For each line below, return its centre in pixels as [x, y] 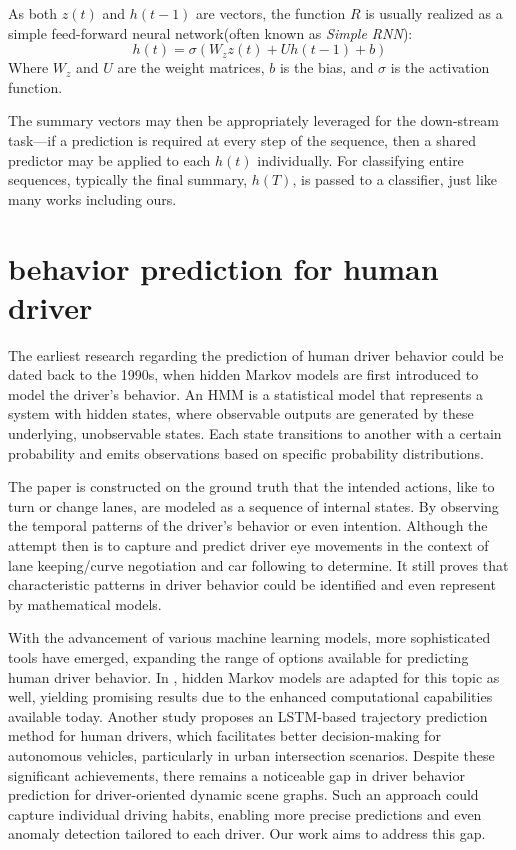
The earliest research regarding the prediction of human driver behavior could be [256, 354]
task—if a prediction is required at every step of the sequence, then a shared [242, 139]
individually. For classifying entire [360, 159]
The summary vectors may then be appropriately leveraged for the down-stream [253, 120]
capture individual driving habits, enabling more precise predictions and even [245, 813]
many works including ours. [92, 198]
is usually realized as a [434, 13]
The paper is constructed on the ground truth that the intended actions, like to [251, 486]
